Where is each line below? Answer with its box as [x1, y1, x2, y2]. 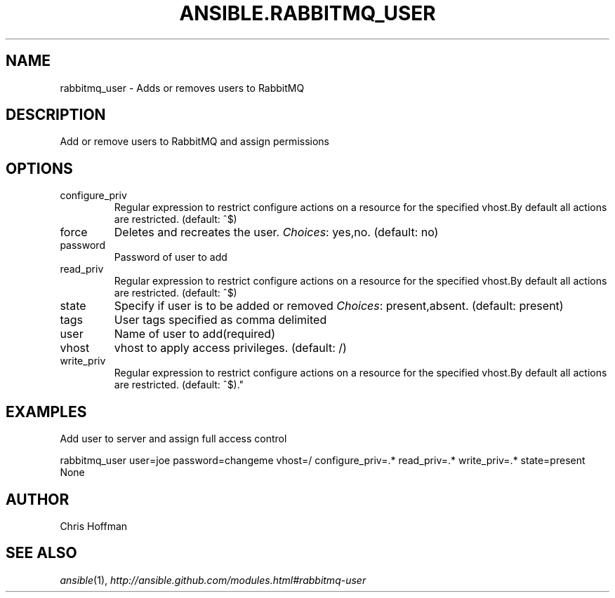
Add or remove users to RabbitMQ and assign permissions [60, 135, 329, 148]
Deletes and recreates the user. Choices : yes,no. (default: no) [114, 225, 439, 240]
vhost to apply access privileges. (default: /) [114, 341, 347, 355]
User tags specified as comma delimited [114, 313, 327, 327]
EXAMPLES [6, 402, 87, 421]
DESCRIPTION [6, 106, 106, 124]
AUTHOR [6, 490, 70, 508]
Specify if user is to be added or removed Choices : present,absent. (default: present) [114, 299, 564, 313]
